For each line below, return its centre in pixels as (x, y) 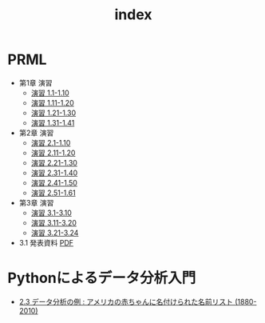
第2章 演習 (36, 133)
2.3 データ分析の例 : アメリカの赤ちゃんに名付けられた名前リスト (126, 301)
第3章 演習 (36, 202)
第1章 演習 (36, 82)
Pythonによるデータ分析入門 (102, 278)
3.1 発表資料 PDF (46, 242)
